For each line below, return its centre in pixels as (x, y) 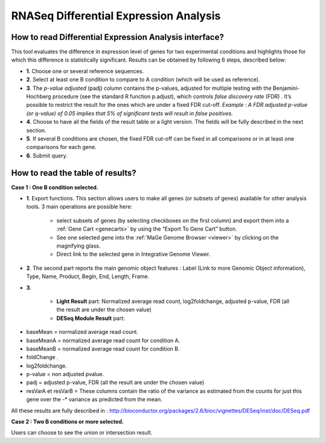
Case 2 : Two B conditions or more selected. (67, 422)
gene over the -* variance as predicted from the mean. (94, 400)
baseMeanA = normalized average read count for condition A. (103, 340)
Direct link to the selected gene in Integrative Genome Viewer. (133, 254)
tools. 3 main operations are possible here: (79, 207)
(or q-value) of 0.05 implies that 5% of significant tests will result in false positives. (129, 113)
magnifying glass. (78, 246)
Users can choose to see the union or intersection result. (82, 433)
